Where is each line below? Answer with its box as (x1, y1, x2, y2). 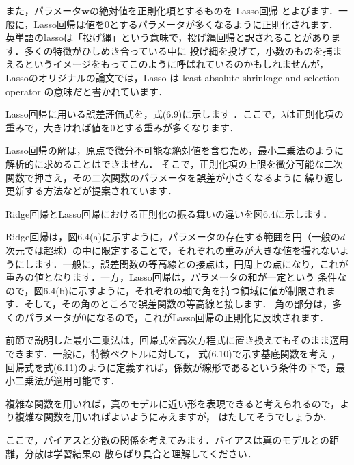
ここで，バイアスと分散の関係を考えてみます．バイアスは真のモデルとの (5, 433, 330, 447)
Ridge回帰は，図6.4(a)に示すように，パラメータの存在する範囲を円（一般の (5, 229, 340, 244)
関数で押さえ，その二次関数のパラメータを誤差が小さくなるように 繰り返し (5, 170, 344, 184)
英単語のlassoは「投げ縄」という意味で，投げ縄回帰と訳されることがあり (5, 30, 331, 45)
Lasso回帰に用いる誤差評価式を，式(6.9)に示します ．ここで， (5, 107, 281, 121)
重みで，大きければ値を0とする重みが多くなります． (5, 120, 239, 134)
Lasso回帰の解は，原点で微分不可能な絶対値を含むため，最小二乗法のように (5, 143, 344, 158)
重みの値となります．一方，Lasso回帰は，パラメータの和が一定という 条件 (5, 270, 338, 284)
